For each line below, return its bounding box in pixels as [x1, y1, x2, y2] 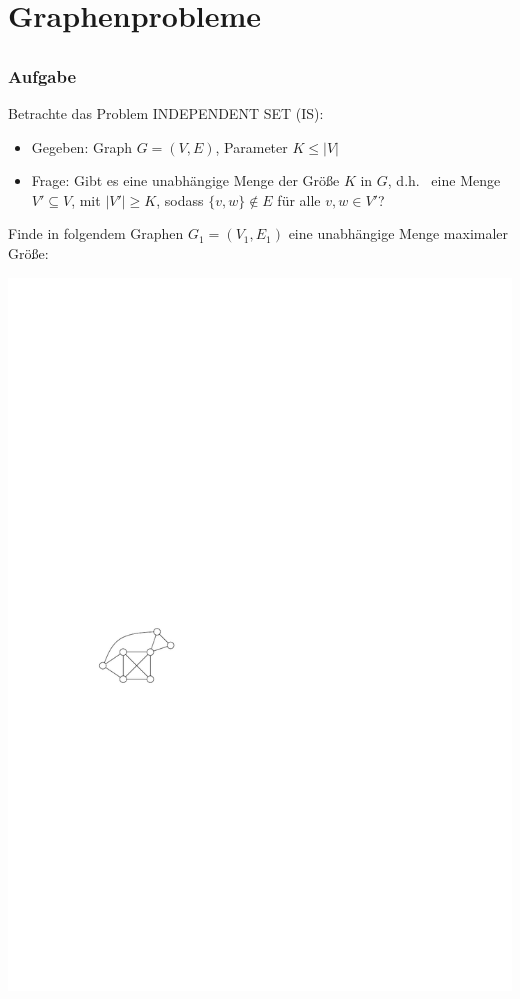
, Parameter [215, 136, 288, 157]
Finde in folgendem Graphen [8, 223, 184, 244]
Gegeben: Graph [31, 136, 132, 157]
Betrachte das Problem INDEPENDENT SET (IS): [8, 103, 324, 124]
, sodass [156, 189, 204, 210]
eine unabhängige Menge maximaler [288, 223, 509, 244]
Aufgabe [8, 63, 77, 88]
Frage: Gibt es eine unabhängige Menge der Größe [31, 170, 340, 191]
